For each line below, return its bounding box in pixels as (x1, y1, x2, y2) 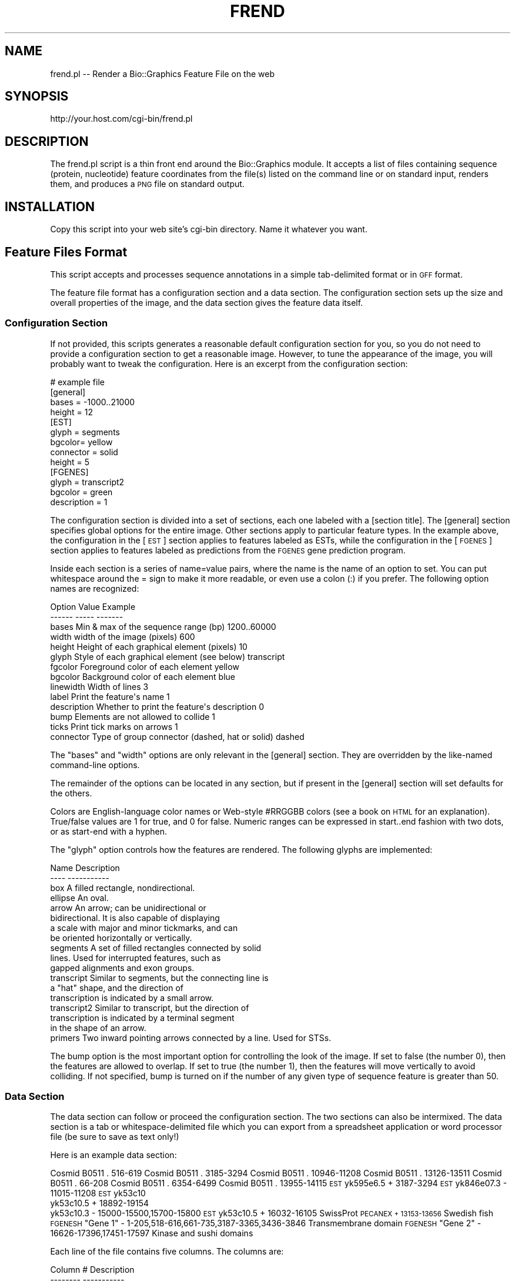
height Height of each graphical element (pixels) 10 (50, 641, 248, 652)
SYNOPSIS (5, 89, 69, 104)
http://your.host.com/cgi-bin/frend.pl (50, 114, 193, 124)
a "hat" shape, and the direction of (50, 982, 184, 993)
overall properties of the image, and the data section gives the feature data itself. (50, 297, 363, 308)
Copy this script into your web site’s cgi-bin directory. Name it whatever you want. (50, 224, 367, 235)
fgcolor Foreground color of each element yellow (50, 661, 239, 672)
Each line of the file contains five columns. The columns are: (50, 1246, 284, 1257)
